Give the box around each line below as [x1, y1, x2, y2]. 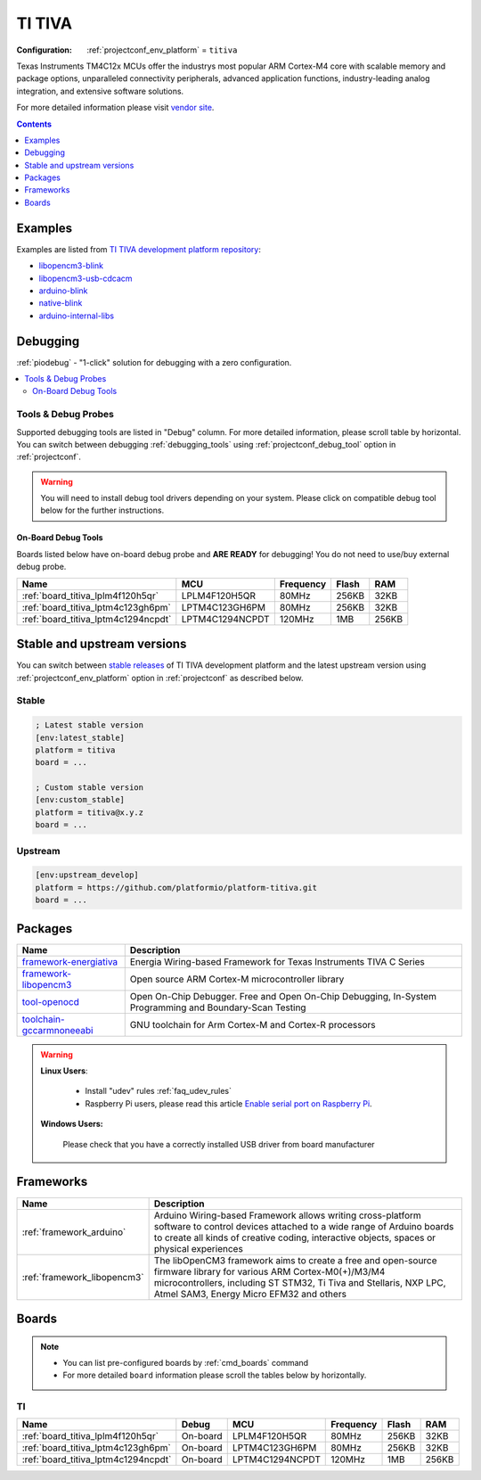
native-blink [38, 298, 83, 308]
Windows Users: [40, 1119, 103, 1130]
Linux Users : [40, 1065, 88, 1076]
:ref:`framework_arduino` [21, 1226, 126, 1238]
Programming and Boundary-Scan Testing [129, 1001, 306, 1014]
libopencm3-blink [38, 260, 104, 271]
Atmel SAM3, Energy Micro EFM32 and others [153, 1287, 347, 1300]
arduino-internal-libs [38, 310, 115, 321]
